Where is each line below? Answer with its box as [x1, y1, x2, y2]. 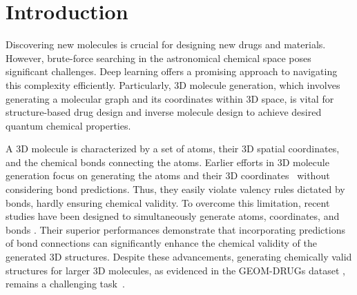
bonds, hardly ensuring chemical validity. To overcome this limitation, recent [6, 195, 330, 210]
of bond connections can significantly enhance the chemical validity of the [6, 236, 317, 250]
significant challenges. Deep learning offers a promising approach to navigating [6, 64, 338, 79]
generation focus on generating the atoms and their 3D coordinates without [6, 168, 330, 183]
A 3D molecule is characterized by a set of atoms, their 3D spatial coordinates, [6, 141, 340, 156]
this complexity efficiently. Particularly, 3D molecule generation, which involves [6, 77, 340, 92]
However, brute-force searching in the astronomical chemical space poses [6, 50, 311, 65]
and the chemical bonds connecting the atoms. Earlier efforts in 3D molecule [6, 154, 329, 169]
